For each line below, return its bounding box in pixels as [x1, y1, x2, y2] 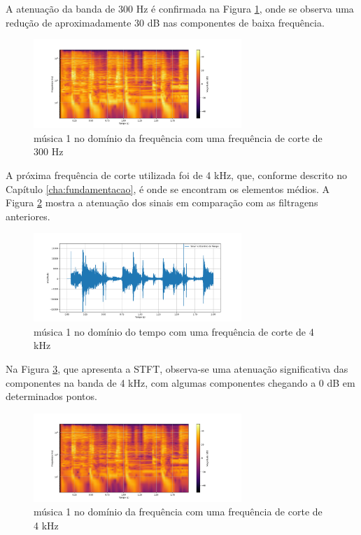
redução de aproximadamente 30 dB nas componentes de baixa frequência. [6, 15, 325, 29]
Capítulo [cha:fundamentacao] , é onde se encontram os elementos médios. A [6, 181, 330, 196]
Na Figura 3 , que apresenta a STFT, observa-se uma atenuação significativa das [6, 362, 348, 376]
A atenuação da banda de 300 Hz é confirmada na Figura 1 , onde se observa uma [6, 1, 354, 15]
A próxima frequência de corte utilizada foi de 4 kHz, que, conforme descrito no [6, 167, 347, 182]
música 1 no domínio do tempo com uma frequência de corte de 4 [34, 324, 314, 338]
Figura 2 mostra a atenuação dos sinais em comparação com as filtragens [6, 195, 318, 210]
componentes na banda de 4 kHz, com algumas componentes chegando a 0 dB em [6, 375, 355, 390]
